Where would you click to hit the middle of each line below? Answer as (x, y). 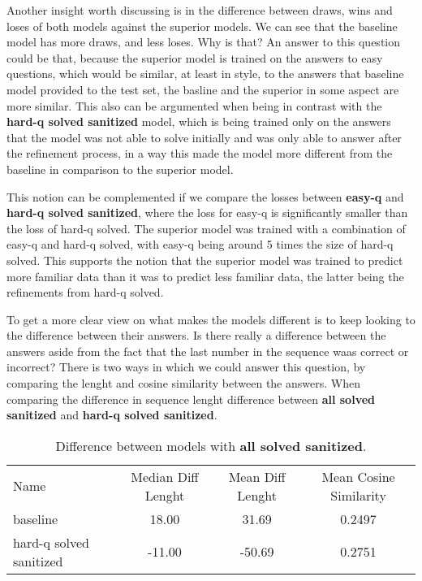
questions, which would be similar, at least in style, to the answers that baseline (205, 74)
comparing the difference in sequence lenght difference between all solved (191, 399)
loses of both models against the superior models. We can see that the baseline (202, 26)
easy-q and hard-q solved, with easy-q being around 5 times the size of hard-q (200, 244)
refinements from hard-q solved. (85, 292)
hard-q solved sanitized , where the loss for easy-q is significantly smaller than (207, 212)
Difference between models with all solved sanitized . (211, 445)
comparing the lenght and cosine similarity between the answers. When (183, 383)
